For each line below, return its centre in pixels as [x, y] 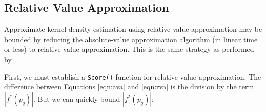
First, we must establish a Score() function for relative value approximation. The [133, 76]
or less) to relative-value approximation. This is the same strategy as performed [129, 49]
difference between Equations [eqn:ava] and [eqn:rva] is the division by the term [129, 87]
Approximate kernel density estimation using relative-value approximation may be [133, 29]
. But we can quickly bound [77, 98]
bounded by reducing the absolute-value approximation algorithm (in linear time [131, 39]
